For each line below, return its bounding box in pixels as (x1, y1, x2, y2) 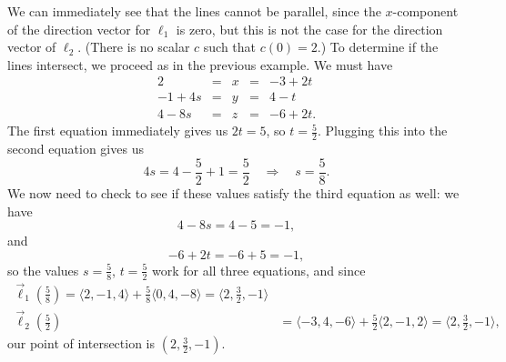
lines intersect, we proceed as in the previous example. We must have (7, 55, 393, 74)
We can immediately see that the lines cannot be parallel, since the (7, 2, 381, 20)
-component (392, 2, 459, 20)
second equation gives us (7, 139, 144, 158)
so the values (7, 260, 79, 279)
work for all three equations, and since (151, 260, 366, 279)
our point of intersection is (7, 334, 156, 353)
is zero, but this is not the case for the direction (176, 19, 443, 38)
